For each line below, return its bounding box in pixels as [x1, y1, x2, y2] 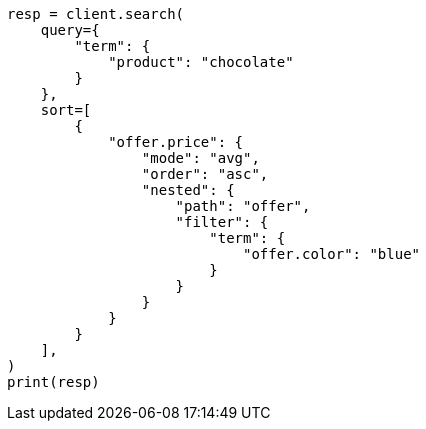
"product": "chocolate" [108, 54, 294, 70]
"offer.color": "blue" [243, 246, 421, 262]
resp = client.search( [7, 6, 185, 22]
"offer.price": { [108, 134, 244, 150]
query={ [40, 22, 100, 38]
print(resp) [7, 374, 100, 390]
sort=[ [40, 102, 92, 118]
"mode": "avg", [141, 150, 260, 166]
